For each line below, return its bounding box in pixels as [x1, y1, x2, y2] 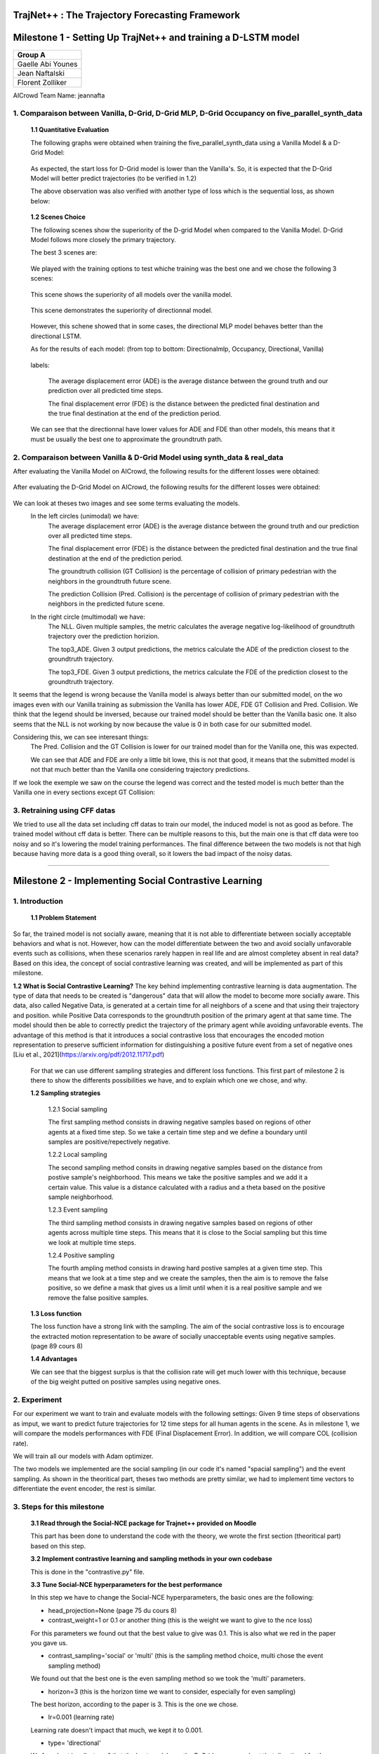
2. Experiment [13, 1395, 62, 1405]
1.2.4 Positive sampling [48, 1251, 115, 1259]
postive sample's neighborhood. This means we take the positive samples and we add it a [48, 1173, 308, 1181]
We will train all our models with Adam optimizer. [13, 1452, 154, 1460]
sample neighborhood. [48, 1193, 114, 1201]
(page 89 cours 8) [30, 1342, 84, 1351]
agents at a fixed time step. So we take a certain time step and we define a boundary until [48, 1127, 307, 1136]
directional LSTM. [30, 332, 82, 340]
